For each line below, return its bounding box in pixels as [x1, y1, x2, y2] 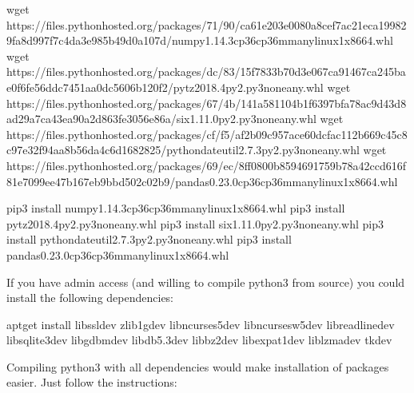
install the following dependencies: [6, 289, 174, 306]
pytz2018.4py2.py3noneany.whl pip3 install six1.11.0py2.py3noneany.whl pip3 [6, 215, 384, 232]
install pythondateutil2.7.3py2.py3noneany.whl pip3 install [6, 231, 292, 248]
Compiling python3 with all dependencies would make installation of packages [6, 358, 389, 375]
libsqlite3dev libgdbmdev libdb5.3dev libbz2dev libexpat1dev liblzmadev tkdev [6, 331, 392, 348]
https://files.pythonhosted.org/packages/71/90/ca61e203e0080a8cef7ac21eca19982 [6, 16, 407, 33]
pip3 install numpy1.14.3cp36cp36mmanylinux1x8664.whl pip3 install [6, 200, 345, 216]
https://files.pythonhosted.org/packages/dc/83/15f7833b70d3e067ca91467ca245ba [6, 63, 406, 80]
